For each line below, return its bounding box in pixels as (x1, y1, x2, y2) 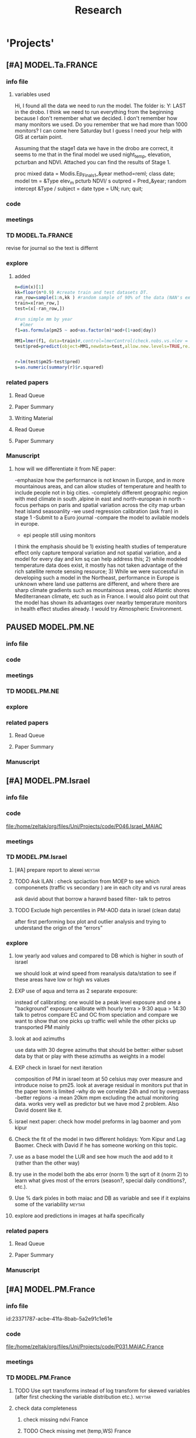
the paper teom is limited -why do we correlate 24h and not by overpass (14, 1088, 189, 1095)
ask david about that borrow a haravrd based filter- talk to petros (14, 895, 171, 902)
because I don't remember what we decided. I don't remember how (14, 114, 177, 121)
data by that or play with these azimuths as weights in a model (14, 1053, 165, 1060)
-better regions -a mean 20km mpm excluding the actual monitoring (14, 1094, 178, 1101)
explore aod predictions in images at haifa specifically (14, 1212, 145, 1219)
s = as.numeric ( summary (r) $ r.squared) (14, 364, 104, 370)
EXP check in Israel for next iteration (14, 1064, 102, 1071)
